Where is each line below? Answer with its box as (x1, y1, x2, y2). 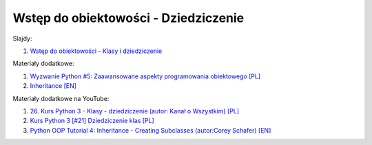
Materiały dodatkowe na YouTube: (12, 94, 110, 102)
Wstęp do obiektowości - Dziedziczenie (12, 10, 245, 25)
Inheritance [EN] (30, 82, 77, 90)
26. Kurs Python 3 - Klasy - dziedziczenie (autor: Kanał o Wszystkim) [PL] (30, 107, 240, 115)
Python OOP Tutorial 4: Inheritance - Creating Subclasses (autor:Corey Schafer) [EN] (30, 126, 271, 134)
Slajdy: (12, 34, 32, 43)
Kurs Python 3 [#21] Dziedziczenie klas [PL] (30, 117, 154, 125)
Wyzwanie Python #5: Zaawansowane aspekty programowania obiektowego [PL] (30, 72, 261, 80)
